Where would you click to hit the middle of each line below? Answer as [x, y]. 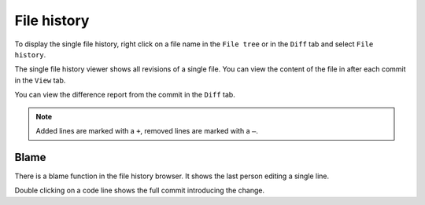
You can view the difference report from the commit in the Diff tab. [125, 95]
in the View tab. [40, 80]
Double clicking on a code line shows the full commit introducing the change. [140, 190]
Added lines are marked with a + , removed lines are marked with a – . [147, 130]
